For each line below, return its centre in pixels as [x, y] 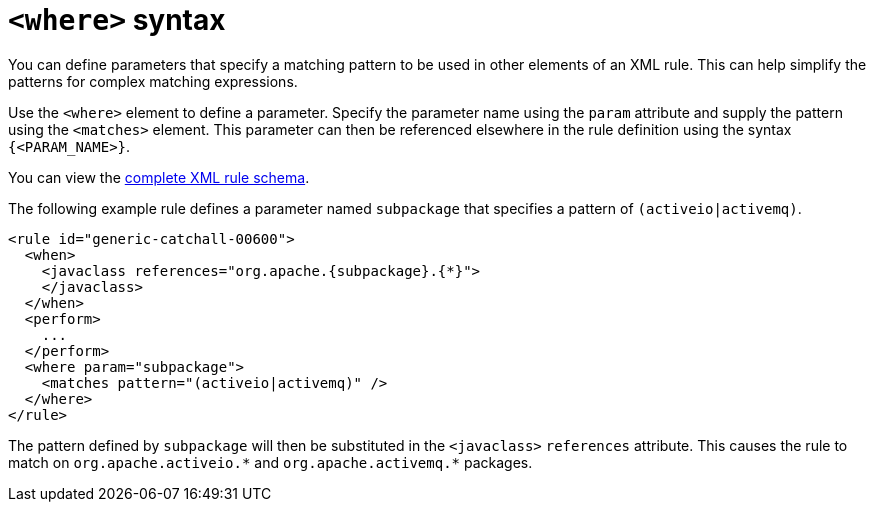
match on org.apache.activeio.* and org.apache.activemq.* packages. [270, 462]
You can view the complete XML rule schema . [159, 177]
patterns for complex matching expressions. [153, 81]
